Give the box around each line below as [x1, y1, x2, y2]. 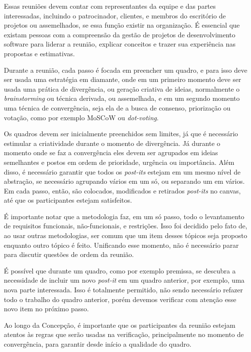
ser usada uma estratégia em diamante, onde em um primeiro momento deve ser [4, 74, 241, 84]
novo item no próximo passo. [4, 304, 89, 314]
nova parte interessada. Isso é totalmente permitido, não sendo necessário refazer [4, 285, 243, 295]
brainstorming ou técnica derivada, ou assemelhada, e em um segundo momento [4, 93, 240, 103]
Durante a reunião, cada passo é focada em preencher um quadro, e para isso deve [4, 64, 248, 75]
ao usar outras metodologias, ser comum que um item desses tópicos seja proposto [4, 230, 247, 240]
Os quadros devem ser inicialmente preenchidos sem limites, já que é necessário [4, 128, 238, 139]
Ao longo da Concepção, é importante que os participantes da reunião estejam [4, 320, 236, 330]
